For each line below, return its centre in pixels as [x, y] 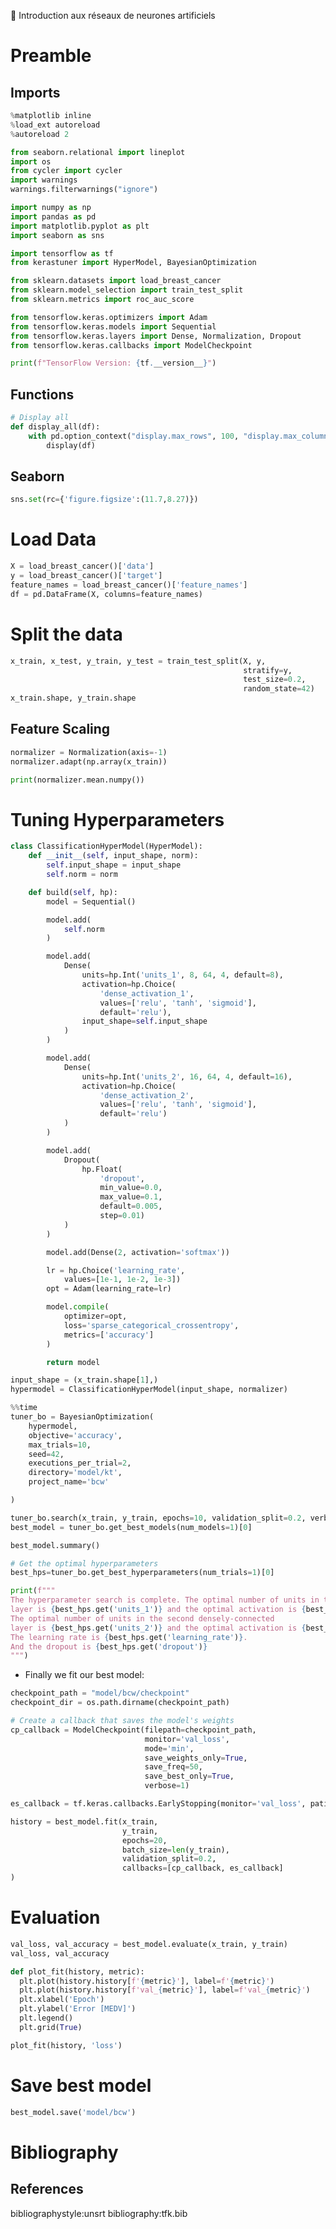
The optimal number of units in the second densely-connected [142, 1618]
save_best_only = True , [189, 1776]
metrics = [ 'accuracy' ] [109, 1335]
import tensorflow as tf [62, 253]
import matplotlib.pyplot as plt [80, 226]
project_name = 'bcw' [69, 1482]
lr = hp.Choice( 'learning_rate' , [116, 1270]
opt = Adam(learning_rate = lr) [109, 1289]
